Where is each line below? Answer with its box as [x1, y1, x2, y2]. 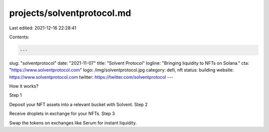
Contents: [9, 34, 29, 40]
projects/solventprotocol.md [9, 7, 132, 18]
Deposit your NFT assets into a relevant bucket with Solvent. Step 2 [9, 101, 148, 107]
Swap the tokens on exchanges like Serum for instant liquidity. [9, 120, 137, 126]
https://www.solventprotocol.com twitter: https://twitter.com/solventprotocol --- [9, 74, 174, 80]
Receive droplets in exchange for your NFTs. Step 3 [9, 111, 115, 117]
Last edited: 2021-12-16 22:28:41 [9, 25, 77, 31]
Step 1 [9, 92, 22, 98]
